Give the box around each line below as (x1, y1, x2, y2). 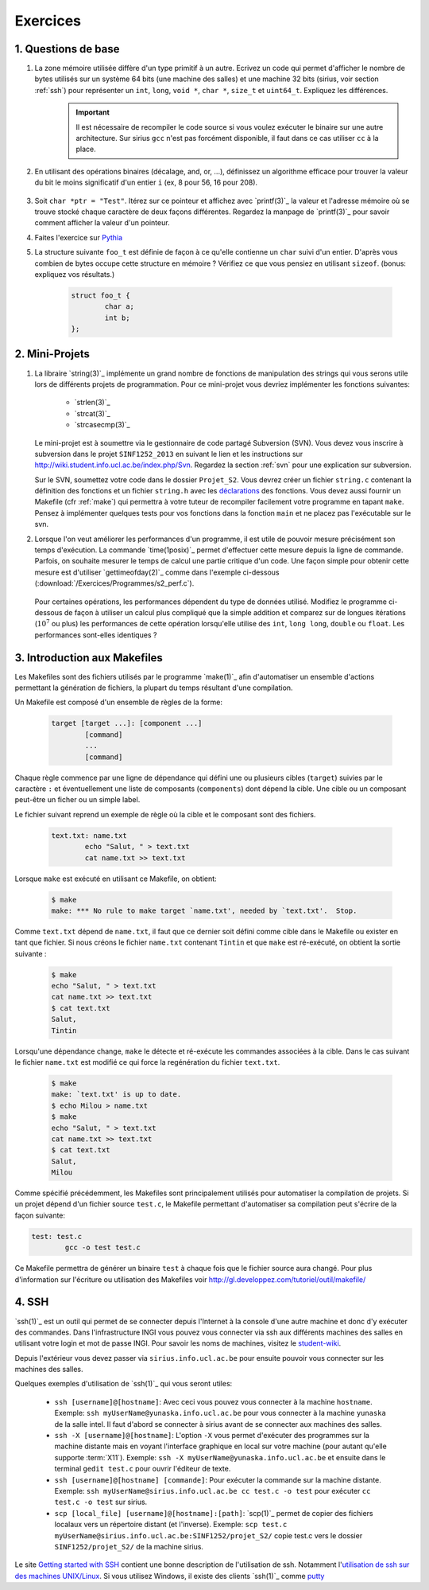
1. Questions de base (14, 42, 120, 56)
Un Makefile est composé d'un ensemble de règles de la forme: (14, 697, 222, 707)
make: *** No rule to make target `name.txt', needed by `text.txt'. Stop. (51, 906, 357, 915)
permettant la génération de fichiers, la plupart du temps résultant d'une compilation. (14, 683, 293, 692)
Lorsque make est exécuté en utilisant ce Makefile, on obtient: (14, 874, 218, 883)
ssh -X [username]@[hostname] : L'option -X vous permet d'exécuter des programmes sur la (54, 1431, 369, 1440)
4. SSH (14, 1296, 49, 1309)
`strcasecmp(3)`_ (74, 420, 130, 430)
